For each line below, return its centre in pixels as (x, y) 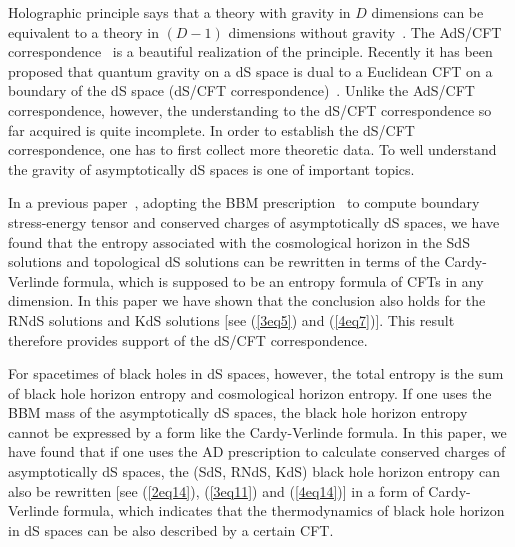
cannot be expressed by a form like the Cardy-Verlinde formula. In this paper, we (257, 431)
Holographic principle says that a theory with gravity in (179, 12)
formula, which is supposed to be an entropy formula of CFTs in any (273, 280)
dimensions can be (427, 12)
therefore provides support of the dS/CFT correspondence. (188, 339)
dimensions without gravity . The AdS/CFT (365, 31)
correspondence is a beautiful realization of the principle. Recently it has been (250, 51)
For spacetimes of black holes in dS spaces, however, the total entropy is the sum (256, 373)
